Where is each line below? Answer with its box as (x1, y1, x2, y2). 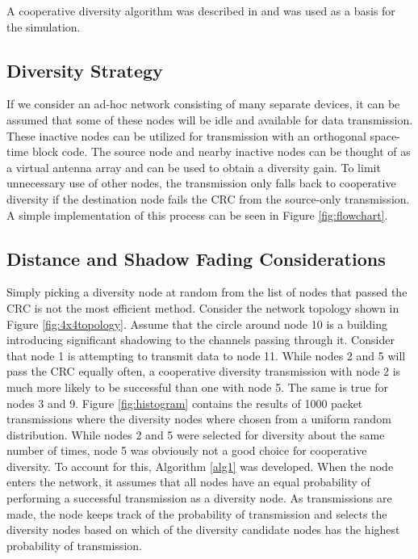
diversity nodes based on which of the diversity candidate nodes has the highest (6, 521, 400, 538)
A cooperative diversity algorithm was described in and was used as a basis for (6, 2, 395, 19)
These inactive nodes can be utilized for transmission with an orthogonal (6, 127, 366, 144)
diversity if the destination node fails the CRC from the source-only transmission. (6, 190, 410, 207)
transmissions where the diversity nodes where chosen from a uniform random (6, 410, 391, 427)
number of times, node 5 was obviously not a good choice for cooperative (6, 442, 367, 459)
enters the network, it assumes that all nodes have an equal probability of (6, 473, 370, 490)
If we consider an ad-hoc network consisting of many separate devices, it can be (6, 95, 400, 112)
